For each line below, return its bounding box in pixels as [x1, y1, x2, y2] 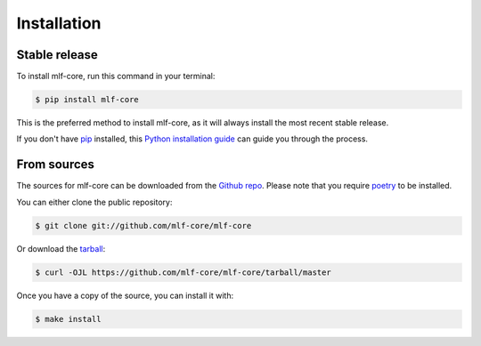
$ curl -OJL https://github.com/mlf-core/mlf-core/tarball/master [35, 267, 331, 278]
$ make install [35, 314, 102, 324]
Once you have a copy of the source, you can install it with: [16, 290, 234, 301]
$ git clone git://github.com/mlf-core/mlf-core [35, 221, 252, 230]
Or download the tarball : [16, 243, 106, 253]
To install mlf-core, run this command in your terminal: [16, 71, 216, 82]
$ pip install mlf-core [35, 94, 140, 105]
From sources [16, 157, 95, 173]
